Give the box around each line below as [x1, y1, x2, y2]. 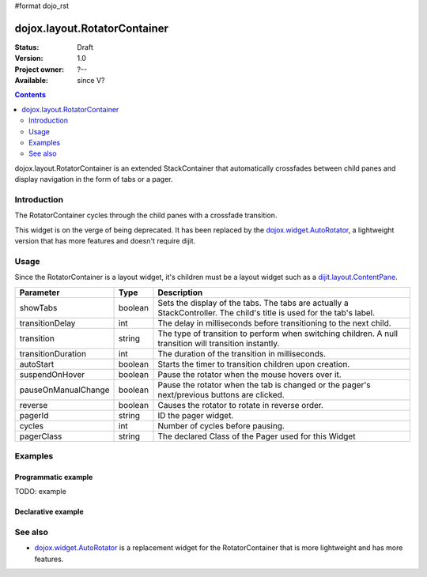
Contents [14, 90, 47, 100]
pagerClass [19, 431, 62, 442]
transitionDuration [19, 348, 87, 359]
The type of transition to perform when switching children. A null [157, 328, 399, 339]
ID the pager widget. [157, 409, 234, 420]
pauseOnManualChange [19, 384, 110, 395]
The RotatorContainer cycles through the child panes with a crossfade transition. [14, 210, 278, 221]
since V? [77, 76, 105, 85]
